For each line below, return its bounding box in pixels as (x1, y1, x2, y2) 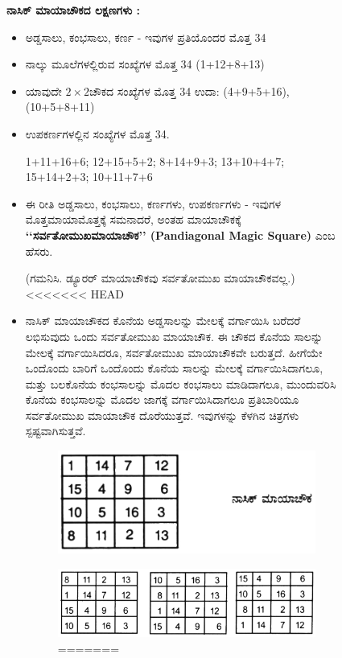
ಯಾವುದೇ (25, 82, 62, 99)
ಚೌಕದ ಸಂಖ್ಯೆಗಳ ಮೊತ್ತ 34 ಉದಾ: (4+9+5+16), (89, 82, 290, 99)
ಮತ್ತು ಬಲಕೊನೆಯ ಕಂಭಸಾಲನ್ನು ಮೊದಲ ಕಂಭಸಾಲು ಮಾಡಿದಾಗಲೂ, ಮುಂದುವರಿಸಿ (25, 375, 336, 392)
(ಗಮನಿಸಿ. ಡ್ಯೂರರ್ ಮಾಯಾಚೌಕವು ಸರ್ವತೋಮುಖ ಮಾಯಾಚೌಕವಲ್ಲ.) (25, 269, 295, 286)
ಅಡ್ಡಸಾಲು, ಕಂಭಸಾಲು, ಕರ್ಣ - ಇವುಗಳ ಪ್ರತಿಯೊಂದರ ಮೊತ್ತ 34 (25, 28, 266, 45)
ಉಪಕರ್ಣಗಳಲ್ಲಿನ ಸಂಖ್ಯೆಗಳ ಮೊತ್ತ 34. (25, 125, 170, 142)
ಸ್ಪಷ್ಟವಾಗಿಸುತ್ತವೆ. (25, 422, 86, 439)
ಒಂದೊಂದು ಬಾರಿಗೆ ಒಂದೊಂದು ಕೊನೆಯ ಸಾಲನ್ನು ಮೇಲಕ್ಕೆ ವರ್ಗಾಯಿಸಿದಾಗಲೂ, (25, 360, 323, 376)
